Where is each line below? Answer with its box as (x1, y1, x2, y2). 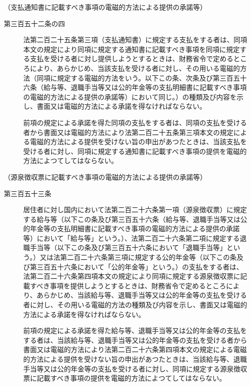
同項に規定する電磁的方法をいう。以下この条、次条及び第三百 (36, 72, 234, 83)
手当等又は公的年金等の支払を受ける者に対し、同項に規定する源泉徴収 (23, 363, 247, 373)
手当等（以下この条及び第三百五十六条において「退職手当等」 (30, 242, 227, 252)
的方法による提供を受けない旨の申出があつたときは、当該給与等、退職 (23, 354, 247, 364)
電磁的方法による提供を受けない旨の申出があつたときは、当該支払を (30, 136, 247, 147)
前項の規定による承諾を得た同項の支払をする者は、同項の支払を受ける (23, 117, 247, 127)
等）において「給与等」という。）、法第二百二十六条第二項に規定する (23, 233, 240, 243)
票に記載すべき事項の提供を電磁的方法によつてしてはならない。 (23, 373, 226, 383)
